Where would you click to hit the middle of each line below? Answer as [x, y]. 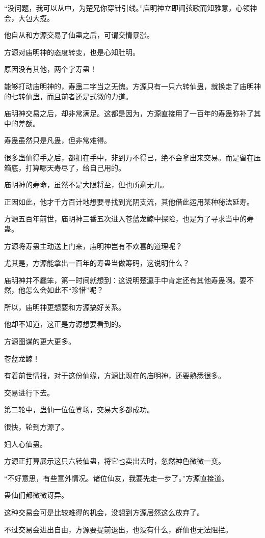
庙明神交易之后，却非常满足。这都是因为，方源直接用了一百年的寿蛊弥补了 [129, 113]
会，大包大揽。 [29, 18]
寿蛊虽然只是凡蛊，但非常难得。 [58, 140]
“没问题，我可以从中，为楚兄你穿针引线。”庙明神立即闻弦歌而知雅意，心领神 [131, 8]
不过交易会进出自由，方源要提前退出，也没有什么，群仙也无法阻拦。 [118, 529]
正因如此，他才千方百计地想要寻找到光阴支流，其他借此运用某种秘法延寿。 [129, 201]
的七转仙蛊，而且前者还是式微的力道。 [68, 96]
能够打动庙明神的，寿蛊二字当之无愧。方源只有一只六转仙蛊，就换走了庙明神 [132, 86]
